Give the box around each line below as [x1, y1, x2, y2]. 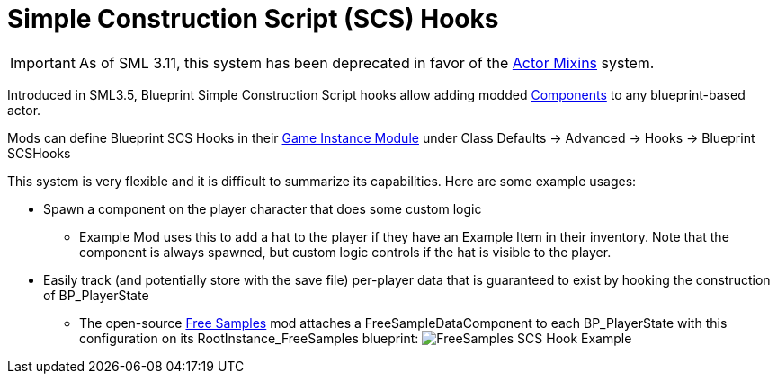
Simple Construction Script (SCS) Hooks [7, 4, 499, 34]
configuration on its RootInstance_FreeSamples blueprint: [79, 330, 419, 346]
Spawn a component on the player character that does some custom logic [43, 200, 482, 217]
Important [10, 53, 76, 72]
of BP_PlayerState [43, 287, 149, 303]
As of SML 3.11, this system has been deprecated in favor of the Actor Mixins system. [78, 53, 655, 72]
